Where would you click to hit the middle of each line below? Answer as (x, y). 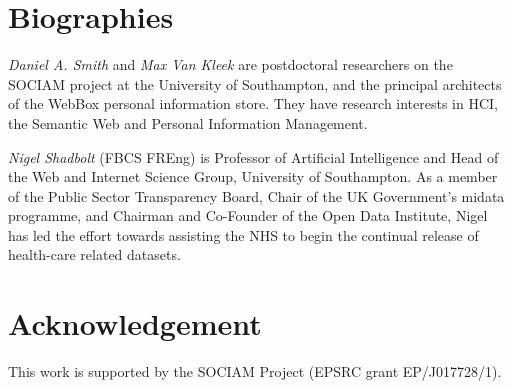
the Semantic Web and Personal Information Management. (188, 122)
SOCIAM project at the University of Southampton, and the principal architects (255, 83)
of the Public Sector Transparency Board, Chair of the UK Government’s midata (256, 195)
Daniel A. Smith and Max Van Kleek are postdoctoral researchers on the (230, 64)
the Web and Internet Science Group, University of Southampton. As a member (253, 176)
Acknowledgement (135, 323)
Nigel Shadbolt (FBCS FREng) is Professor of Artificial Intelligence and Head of (253, 156)
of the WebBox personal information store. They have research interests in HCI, (253, 103)
